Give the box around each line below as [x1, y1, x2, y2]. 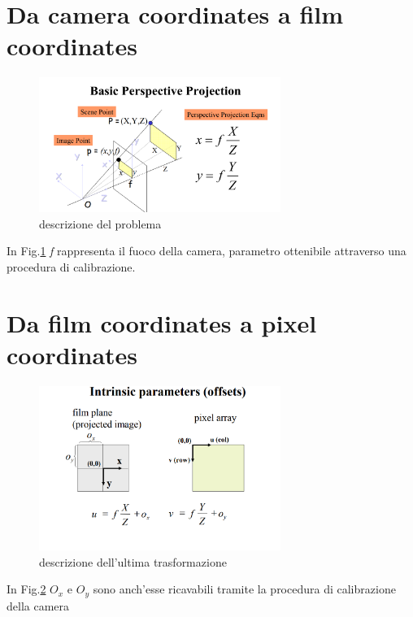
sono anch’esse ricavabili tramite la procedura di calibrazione [93, 580, 396, 597]
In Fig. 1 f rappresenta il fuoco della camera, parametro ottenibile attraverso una [7, 242, 406, 259]
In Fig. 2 [7, 580, 46, 597]
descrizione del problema [39, 215, 162, 232]
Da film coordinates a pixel [7, 306, 317, 339]
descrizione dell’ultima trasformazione [39, 553, 227, 570]
